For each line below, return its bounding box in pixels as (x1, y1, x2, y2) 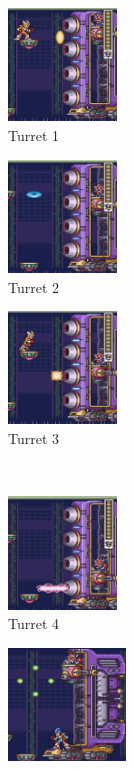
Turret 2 (8, 276, 60, 297)
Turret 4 (8, 613, 60, 634)
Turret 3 (8, 428, 60, 449)
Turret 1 (8, 124, 60, 145)
